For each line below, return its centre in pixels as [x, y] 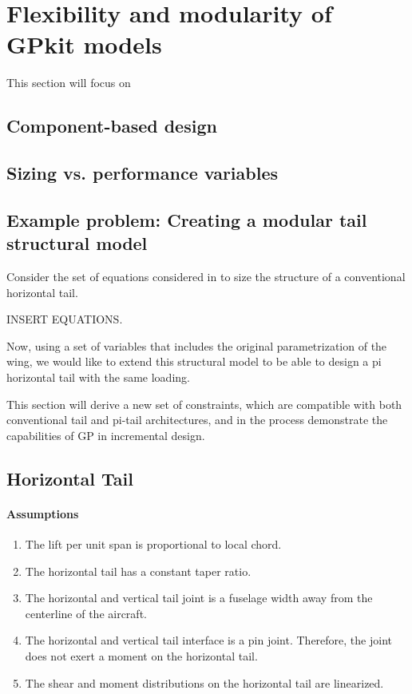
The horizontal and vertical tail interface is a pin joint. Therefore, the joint [208, 640]
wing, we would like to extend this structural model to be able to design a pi [194, 361]
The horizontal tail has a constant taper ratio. [138, 571]
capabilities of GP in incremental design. [106, 435]
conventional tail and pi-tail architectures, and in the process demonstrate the [197, 420]
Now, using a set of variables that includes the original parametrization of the [197, 345]
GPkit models [84, 44]
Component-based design [112, 126]
